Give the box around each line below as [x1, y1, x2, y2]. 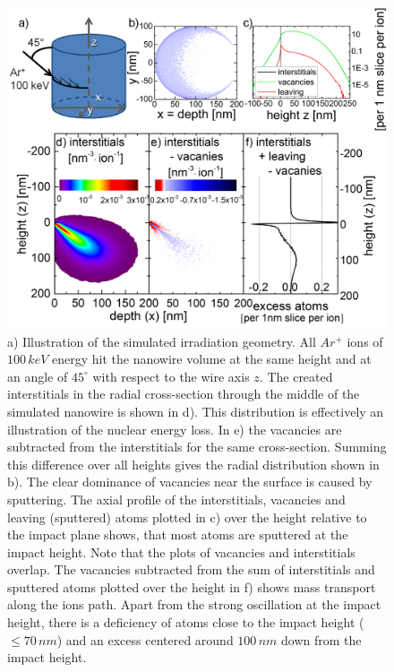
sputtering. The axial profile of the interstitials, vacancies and [7, 489, 346, 508]
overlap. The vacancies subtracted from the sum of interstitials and [7, 560, 375, 579]
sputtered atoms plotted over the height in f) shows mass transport [7, 577, 376, 596]
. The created [259, 366, 333, 385]
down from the [281, 630, 362, 649]
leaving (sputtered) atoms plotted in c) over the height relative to [7, 507, 367, 526]
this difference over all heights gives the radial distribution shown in [7, 454, 380, 473]
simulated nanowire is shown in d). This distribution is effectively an [7, 401, 384, 420]
